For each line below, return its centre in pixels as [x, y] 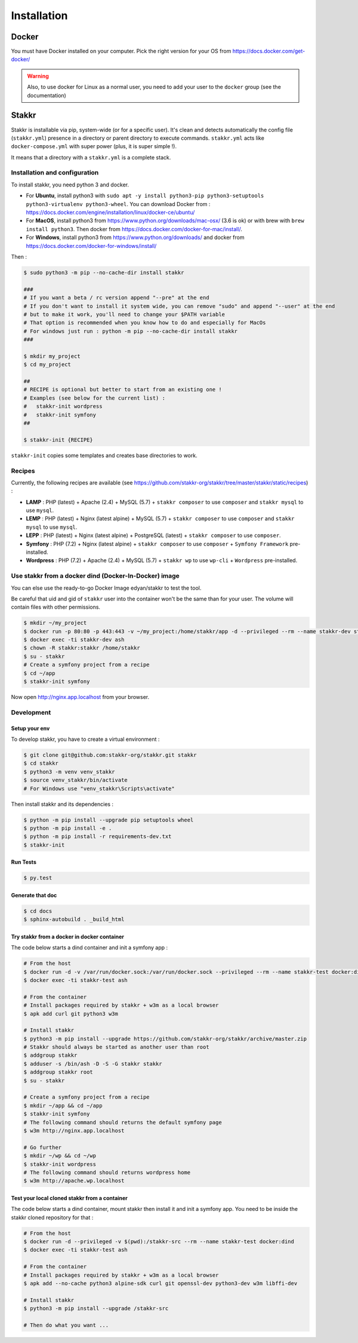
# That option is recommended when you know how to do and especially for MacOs [145, 323]
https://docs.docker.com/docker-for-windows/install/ [91, 246]
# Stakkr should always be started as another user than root [116, 1047]
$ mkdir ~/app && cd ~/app [63, 1106]
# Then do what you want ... [66, 1325]
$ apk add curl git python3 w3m [71, 1014]
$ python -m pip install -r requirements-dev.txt [98, 837]
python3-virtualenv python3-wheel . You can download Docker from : [118, 204]
